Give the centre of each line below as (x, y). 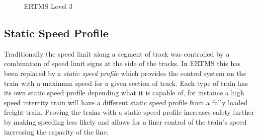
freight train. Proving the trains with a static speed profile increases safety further (129, 112)
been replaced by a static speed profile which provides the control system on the (125, 73)
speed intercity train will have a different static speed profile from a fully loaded (126, 102)
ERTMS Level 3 (48, 6)
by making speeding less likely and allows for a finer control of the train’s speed (125, 121)
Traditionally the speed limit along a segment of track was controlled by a (117, 53)
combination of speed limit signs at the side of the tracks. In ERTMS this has (122, 63)
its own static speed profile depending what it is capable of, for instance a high (124, 93)
